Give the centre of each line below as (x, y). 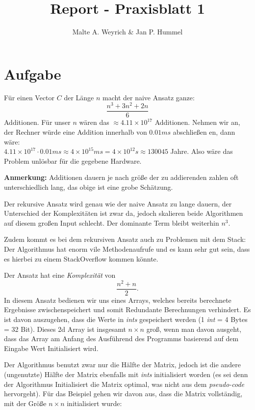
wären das (94, 122)
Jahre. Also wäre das (202, 151)
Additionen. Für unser (37, 122)
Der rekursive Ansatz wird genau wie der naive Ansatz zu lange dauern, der (118, 203)
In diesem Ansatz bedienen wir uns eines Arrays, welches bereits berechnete (118, 300)
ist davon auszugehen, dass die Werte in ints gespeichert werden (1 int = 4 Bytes (126, 319)
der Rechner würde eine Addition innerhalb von (76, 132)
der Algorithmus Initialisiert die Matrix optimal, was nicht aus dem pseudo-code (124, 384)
